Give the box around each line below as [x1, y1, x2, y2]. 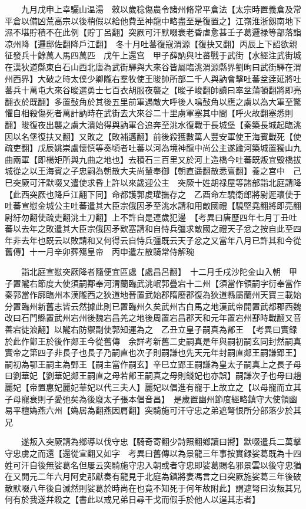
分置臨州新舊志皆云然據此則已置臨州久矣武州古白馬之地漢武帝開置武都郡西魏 [5, 300, 301, 312]
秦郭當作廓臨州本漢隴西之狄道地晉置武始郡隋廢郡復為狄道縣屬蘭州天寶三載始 [5, 288, 301, 301]
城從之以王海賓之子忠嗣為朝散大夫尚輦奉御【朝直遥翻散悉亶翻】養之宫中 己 [5, 165, 301, 177]
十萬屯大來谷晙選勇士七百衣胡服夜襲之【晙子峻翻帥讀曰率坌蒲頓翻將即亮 [21, 84, 301, 96]
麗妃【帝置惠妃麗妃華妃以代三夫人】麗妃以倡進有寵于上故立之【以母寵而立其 [5, 381, 301, 393]
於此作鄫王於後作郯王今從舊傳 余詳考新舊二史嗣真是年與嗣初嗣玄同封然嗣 [5, 334, 293, 347]
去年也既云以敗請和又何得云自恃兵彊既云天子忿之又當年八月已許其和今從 [21, 234, 301, 246]
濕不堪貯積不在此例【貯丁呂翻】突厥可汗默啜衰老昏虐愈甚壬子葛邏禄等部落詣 [5, 26, 301, 38]
